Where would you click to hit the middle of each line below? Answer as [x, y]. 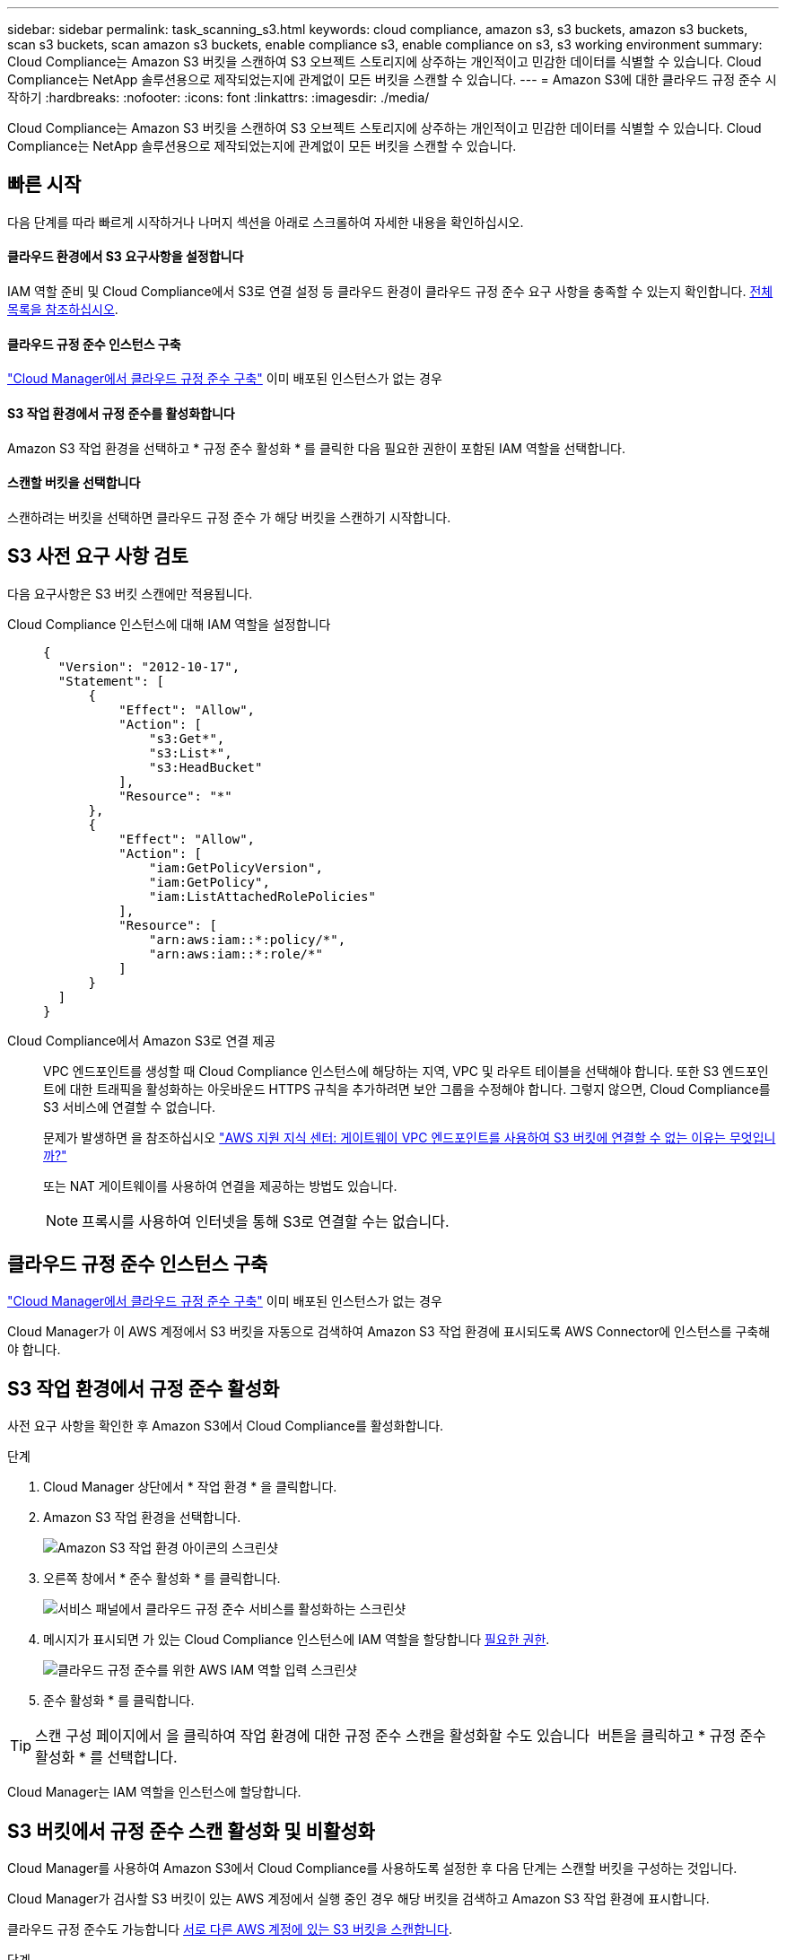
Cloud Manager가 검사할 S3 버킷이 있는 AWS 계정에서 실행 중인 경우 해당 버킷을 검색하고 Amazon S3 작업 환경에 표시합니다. [358, 1899]
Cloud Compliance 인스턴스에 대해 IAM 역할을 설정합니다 [169, 624]
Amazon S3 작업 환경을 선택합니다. [142, 1518]
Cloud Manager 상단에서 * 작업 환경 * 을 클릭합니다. [190, 1487]
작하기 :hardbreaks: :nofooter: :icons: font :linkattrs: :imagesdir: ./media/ [218, 97]
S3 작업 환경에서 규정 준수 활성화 [144, 1388]
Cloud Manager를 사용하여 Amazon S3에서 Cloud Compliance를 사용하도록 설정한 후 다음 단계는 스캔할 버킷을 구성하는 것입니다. [372, 1868]
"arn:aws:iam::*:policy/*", [248, 939]
